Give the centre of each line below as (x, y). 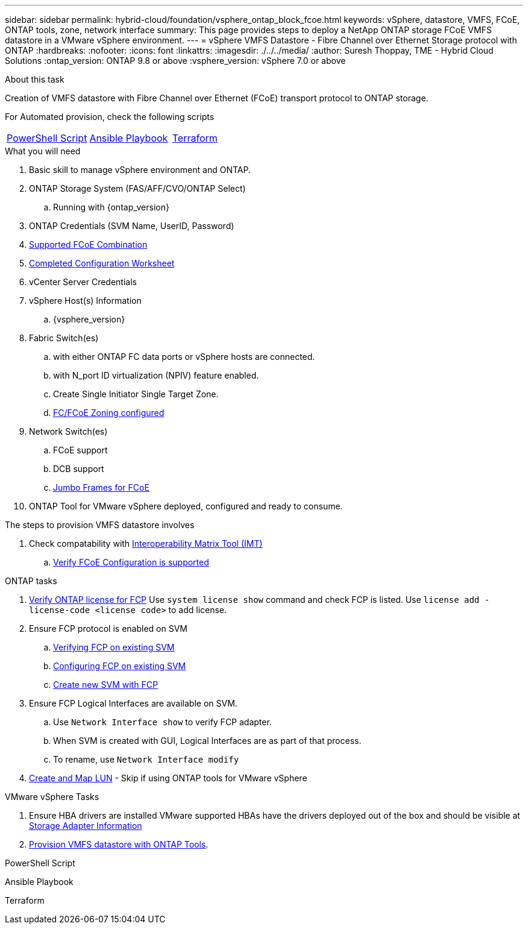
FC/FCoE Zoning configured (109, 413)
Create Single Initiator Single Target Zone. (136, 394)
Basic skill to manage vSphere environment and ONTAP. (140, 170)
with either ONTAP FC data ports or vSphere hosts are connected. (184, 357)
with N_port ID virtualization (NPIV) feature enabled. (156, 375)
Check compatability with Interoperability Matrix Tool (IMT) (146, 543)
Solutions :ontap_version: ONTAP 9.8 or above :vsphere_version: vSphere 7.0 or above (175, 61)
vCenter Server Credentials (83, 282)
